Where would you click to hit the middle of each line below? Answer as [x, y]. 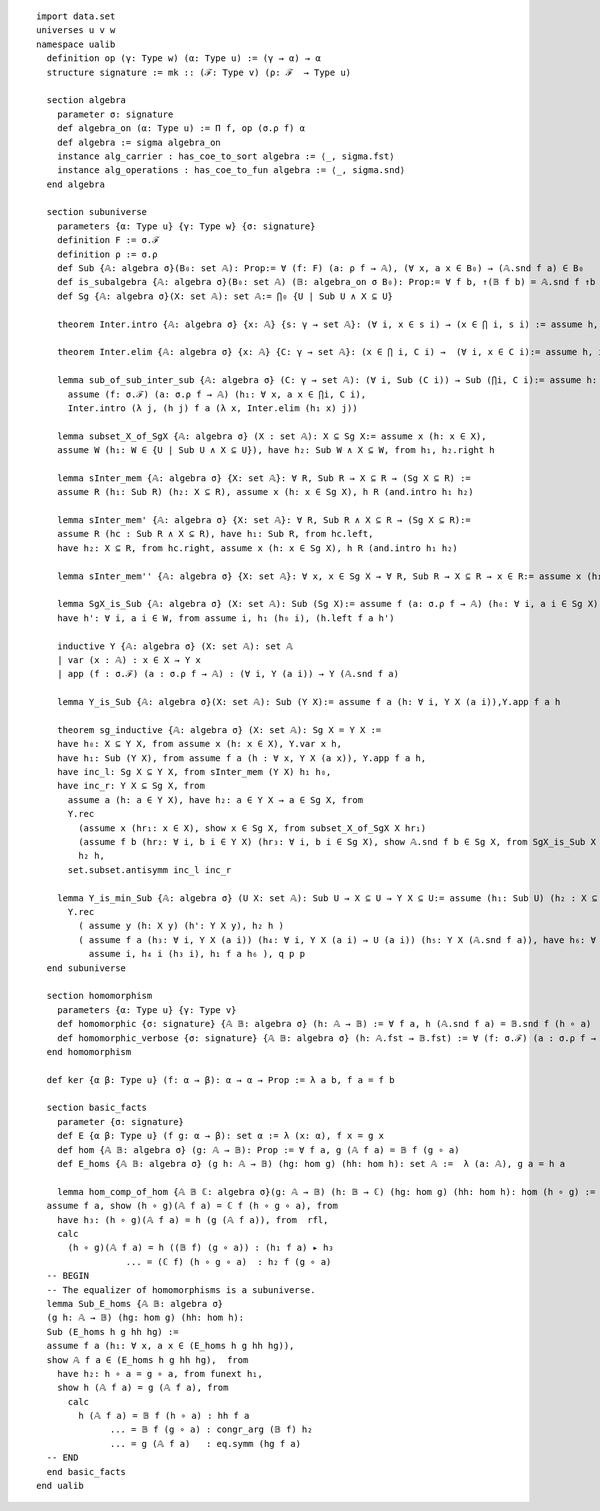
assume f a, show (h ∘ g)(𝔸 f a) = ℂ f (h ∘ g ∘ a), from [192, 1206]
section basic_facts [97, 1108]
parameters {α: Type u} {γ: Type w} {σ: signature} [186, 226]
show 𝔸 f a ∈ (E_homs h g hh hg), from [147, 1359]
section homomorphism [99, 996]
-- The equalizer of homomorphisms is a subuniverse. [181, 1289]
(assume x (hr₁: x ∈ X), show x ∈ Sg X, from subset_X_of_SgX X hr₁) [252, 828]
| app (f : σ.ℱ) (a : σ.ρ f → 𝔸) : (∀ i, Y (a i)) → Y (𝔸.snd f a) [228, 674]
